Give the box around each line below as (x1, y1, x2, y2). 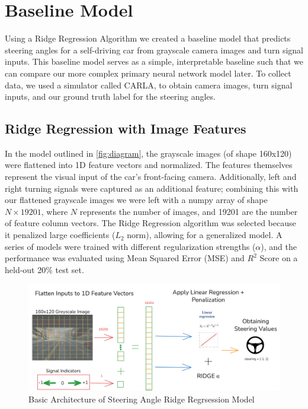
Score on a (259, 252, 298, 264)
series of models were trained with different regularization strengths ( (5, 240, 256, 252)
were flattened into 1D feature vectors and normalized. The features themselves (5, 158, 293, 171)
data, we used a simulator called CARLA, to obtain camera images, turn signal (5, 78, 293, 91)
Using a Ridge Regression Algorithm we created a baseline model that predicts (5, 32, 291, 45)
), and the (261, 240, 297, 252)
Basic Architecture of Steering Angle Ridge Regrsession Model (28, 392, 255, 405)
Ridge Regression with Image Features (5, 119, 246, 138)
